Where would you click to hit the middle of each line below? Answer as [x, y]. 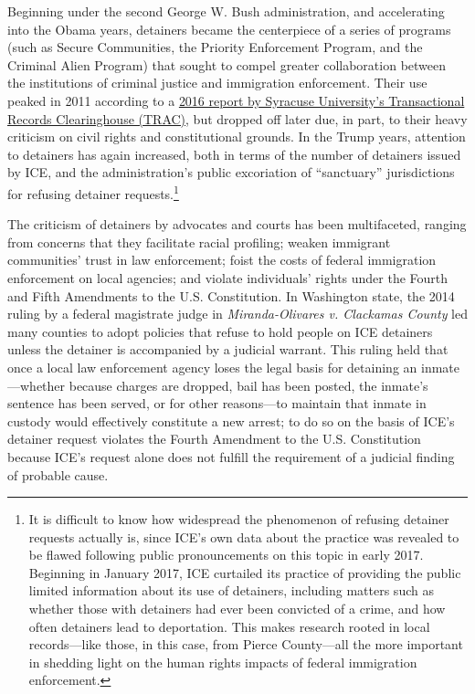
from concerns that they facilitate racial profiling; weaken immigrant [199, 242]
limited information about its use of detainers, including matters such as [231, 590]
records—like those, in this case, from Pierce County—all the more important [246, 644]
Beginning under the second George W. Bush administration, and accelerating [226, 11]
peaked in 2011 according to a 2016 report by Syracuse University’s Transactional [236, 100]
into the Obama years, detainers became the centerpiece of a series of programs [229, 29]
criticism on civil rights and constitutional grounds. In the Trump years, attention [237, 137]
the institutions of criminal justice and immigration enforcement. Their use [217, 83]
